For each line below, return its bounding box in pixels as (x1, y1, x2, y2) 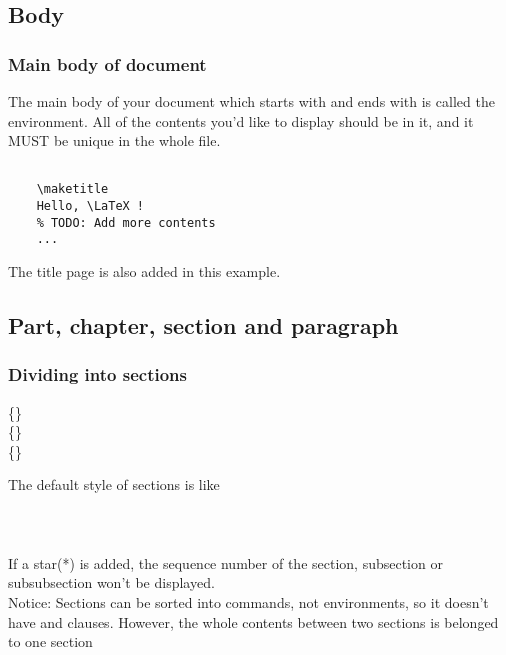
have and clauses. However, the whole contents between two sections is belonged (8, 611, 499, 632)
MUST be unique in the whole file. (8, 130, 221, 151)
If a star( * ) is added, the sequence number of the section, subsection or (8, 552, 443, 573)
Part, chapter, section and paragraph (8, 310, 399, 341)
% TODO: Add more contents (36, 215, 216, 230)
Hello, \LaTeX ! (36, 199, 145, 214)
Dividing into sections (8, 362, 187, 387)
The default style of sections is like (8, 474, 220, 495)
